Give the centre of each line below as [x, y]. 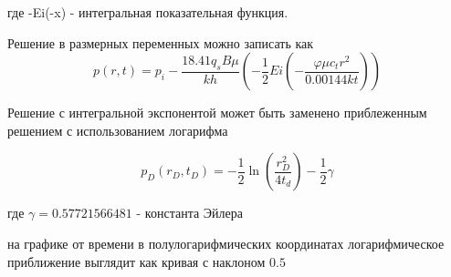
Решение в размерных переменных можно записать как [161, 42]
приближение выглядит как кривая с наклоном [136, 261]
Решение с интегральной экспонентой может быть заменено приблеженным [217, 113]
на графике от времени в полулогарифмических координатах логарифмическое [226, 243]
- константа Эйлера [189, 213]
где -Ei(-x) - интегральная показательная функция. [148, 12]
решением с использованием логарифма [118, 130]
